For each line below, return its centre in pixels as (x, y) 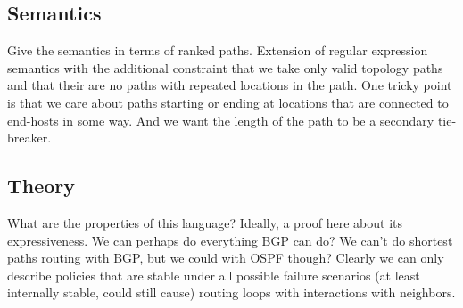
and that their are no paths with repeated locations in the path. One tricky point (230, 85)
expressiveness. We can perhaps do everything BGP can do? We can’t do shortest (230, 240)
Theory (41, 186)
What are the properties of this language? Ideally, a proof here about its (205, 222)
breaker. (29, 138)
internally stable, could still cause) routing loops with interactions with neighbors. (231, 292)
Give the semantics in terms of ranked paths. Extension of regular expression (218, 50)
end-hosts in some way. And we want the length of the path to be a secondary (221, 120)
